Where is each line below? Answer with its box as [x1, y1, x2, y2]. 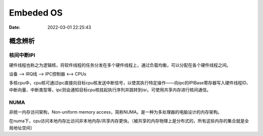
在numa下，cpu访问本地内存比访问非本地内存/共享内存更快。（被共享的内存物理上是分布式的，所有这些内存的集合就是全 [9, 118, 249, 124]
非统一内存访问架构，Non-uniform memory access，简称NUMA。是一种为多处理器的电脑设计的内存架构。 [9, 109, 222, 115]
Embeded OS [9, 7, 63, 18]
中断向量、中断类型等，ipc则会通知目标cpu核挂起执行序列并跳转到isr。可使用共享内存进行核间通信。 [9, 87, 211, 93]
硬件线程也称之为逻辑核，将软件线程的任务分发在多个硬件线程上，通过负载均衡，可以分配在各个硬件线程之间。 [9, 62, 231, 68]
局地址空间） [9, 125, 35, 131]
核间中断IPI [9, 52, 36, 58]
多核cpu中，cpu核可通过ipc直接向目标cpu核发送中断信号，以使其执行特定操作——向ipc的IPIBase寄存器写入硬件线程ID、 [9, 80, 251, 86]
